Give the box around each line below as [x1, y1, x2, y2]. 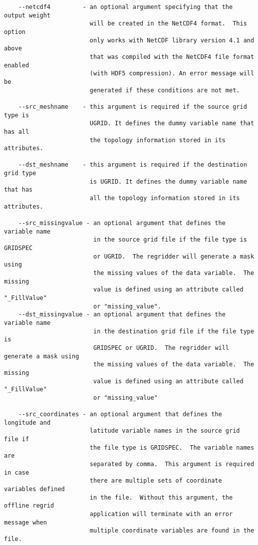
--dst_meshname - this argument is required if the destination [18, 161, 247, 169]
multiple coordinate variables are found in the [89, 527, 255, 535]
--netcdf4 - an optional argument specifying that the [18, 3, 233, 10]
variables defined [4, 486, 65, 493]
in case [4, 469, 29, 476]
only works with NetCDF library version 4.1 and [89, 36, 255, 44]
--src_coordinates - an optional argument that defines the [18, 411, 222, 418]
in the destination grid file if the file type [93, 327, 255, 335]
